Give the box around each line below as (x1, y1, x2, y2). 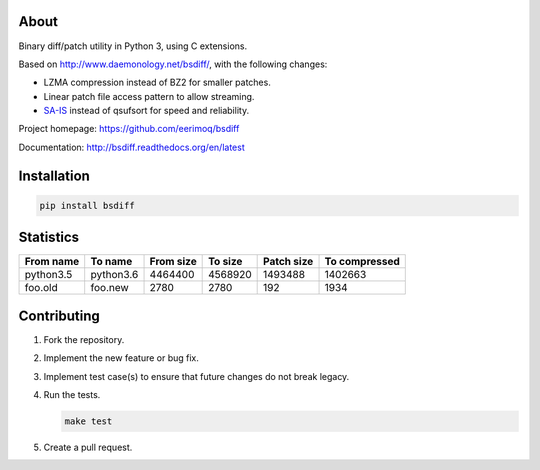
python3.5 (24, 268, 73, 282)
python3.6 (90, 268, 139, 282)
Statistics (18, 229, 80, 246)
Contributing (18, 307, 100, 324)
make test (64, 416, 113, 427)
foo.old (24, 281, 59, 295)
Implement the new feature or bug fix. (43, 352, 200, 364)
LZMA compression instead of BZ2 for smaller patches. (43, 76, 272, 89)
